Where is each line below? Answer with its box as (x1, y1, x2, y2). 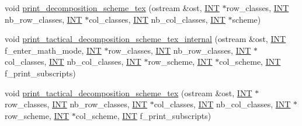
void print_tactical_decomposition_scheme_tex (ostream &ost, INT (5, 86, 252, 99)
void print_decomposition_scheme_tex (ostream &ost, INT (5, 2, 220, 13)
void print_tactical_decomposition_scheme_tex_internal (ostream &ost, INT (5, 33, 286, 45)
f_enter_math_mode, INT (5, 44, 102, 56)
